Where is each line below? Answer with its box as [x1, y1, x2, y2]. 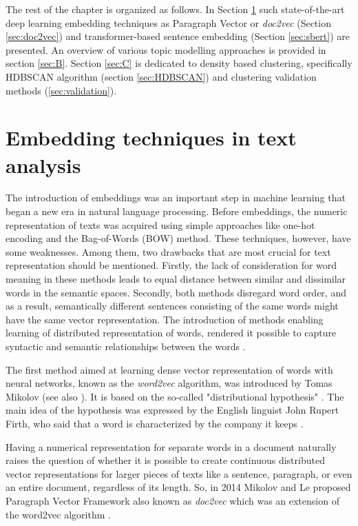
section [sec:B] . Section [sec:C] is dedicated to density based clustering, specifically [6, 56, 352, 70]
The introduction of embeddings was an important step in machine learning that [6, 190, 346, 205]
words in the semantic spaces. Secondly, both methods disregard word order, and [6, 285, 346, 299]
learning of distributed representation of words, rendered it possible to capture [6, 325, 337, 340]
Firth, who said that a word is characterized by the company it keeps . [6, 416, 304, 430]
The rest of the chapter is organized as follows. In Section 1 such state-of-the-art [6, 2, 345, 16]
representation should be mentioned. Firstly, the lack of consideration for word [6, 258, 337, 272]
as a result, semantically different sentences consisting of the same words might [6, 299, 339, 313]
